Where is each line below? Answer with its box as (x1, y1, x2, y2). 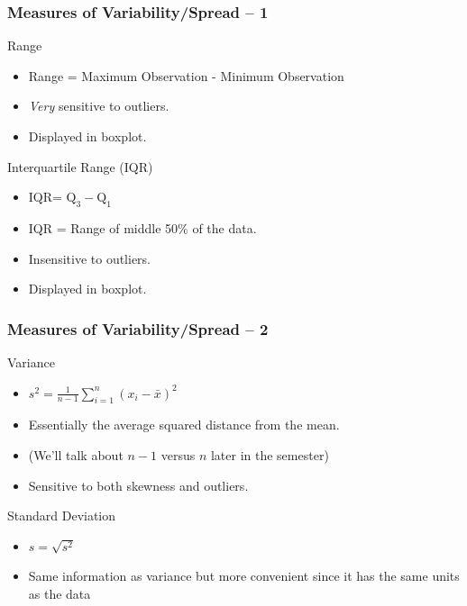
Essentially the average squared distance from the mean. (28, 415, 340, 434)
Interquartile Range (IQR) (7, 157, 153, 176)
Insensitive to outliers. (28, 249, 151, 267)
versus (160, 445, 196, 464)
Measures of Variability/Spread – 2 (7, 317, 269, 339)
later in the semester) (210, 445, 329, 464)
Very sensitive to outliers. (28, 96, 169, 115)
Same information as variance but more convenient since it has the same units (28, 566, 460, 585)
